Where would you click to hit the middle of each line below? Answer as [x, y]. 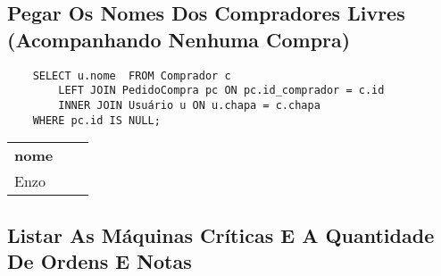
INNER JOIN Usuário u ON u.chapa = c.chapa [189, 105]
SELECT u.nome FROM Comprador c [132, 75]
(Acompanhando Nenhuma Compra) [179, 39]
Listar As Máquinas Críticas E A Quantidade [221, 234]
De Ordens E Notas [100, 261]
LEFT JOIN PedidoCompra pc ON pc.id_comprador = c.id [221, 91]
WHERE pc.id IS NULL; [96, 120]
